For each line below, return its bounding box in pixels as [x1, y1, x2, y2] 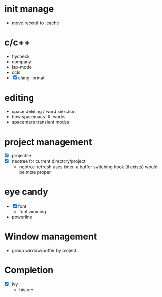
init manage [4, 3, 54, 15]
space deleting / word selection [11, 109, 76, 114]
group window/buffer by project [11, 247, 77, 253]
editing [4, 92, 34, 104]
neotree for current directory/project [11, 158, 86, 164]
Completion [4, 264, 54, 276]
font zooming [19, 208, 46, 214]
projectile [11, 152, 31, 158]
